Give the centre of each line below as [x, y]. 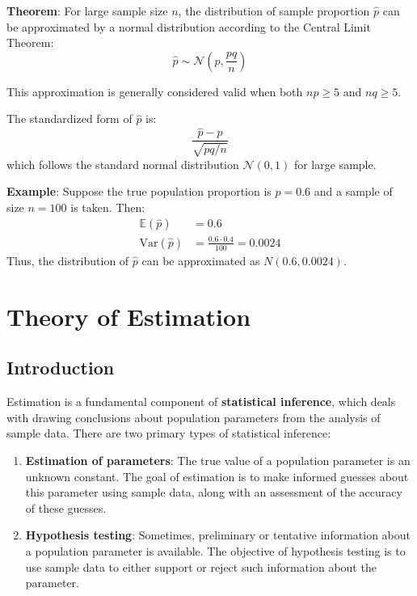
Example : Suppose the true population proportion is [139, 191]
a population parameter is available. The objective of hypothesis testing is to [215, 550]
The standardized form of [69, 118]
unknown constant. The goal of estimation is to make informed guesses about [217, 476]
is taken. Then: [108, 207]
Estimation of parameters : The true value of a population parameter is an [218, 460]
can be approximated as [201, 260]
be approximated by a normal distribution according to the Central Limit [189, 26]
